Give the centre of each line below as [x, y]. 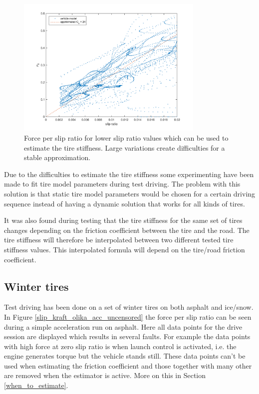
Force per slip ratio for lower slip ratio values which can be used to [126, 137]
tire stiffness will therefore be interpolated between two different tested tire [119, 240]
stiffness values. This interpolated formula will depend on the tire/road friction [125, 249]
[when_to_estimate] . [36, 385]
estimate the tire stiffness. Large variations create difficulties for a [125, 147]
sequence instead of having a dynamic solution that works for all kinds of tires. [125, 203]
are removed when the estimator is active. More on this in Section [105, 375]
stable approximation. [57, 157]
